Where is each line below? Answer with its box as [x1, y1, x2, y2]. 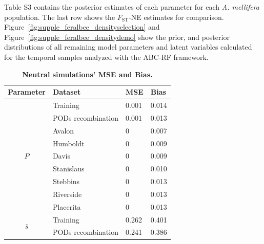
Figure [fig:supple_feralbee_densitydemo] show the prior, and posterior [4, 31, 230, 42]
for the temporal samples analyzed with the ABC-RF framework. [4, 51, 209, 62]
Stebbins [52, 176, 80, 187]
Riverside [52, 188, 82, 199]
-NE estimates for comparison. [129, 11, 224, 22]
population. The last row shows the [4, 11, 115, 22]
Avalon [52, 125, 74, 136]
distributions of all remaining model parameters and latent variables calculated [4, 41, 252, 52]
